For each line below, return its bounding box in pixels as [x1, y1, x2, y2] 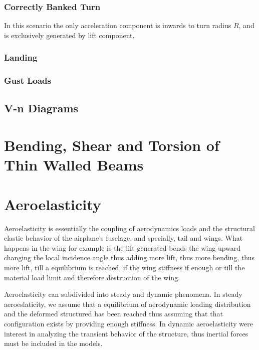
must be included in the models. [4, 338, 103, 348]
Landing [4, 51, 38, 64]
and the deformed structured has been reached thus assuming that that [4, 308, 223, 319]
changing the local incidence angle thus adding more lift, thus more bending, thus [4, 252, 255, 263]
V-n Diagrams [4, 100, 79, 116]
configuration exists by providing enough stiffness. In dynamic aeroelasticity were [4, 318, 253, 328]
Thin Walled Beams [4, 154, 144, 175]
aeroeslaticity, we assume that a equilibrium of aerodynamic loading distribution [4, 298, 251, 309]
